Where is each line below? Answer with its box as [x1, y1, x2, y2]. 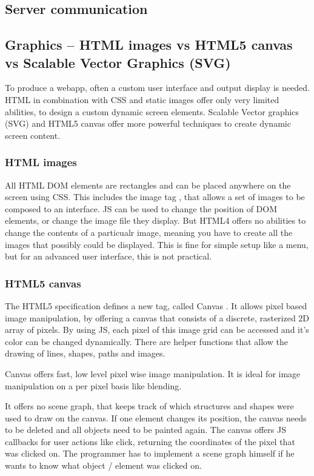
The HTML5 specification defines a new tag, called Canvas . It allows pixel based [5, 299, 307, 312]
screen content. [5, 129, 61, 141]
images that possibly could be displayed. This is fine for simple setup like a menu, [5, 238, 309, 250]
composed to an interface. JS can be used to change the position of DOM [5, 202, 278, 215]
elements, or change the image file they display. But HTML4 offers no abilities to [5, 214, 306, 227]
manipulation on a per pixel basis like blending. [5, 379, 182, 392]
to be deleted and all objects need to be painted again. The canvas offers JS [5, 423, 286, 436]
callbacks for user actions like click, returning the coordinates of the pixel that [5, 435, 295, 448]
